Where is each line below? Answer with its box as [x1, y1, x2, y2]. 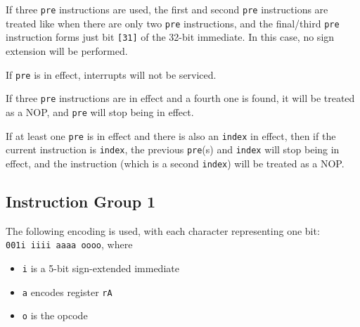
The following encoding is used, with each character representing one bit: [6, 223, 320, 238]
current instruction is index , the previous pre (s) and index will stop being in [6, 142, 340, 157]
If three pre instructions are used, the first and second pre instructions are [6, 2, 328, 16]
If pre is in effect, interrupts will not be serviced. [6, 67, 217, 82]
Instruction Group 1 [6, 190, 156, 212]
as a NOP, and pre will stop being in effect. [6, 104, 194, 119]
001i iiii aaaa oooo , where [6, 237, 133, 252]
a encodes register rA [22, 284, 112, 299]
